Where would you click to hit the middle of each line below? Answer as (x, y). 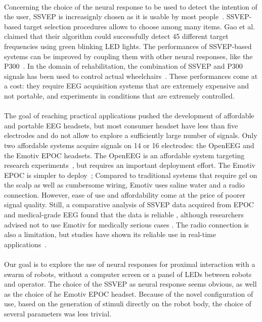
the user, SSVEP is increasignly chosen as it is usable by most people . (114, 16)
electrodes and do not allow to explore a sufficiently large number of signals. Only (131, 135)
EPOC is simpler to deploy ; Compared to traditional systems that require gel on (131, 175)
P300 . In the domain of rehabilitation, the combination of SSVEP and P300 (123, 66)
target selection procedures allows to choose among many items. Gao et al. (139, 26)
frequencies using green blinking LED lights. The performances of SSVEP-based (128, 46)
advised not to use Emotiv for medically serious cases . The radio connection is (126, 224)
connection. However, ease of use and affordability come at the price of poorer (125, 194)
